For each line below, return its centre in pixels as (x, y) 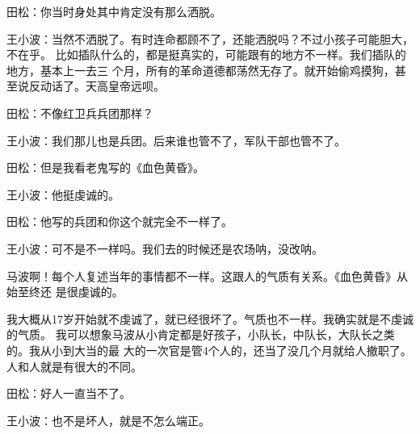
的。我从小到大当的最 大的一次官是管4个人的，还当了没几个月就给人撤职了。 (209, 350)
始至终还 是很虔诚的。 (65, 292)
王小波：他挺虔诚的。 (63, 194)
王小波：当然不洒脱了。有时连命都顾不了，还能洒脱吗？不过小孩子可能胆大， (210, 38)
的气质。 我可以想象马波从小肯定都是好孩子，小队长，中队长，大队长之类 (201, 334)
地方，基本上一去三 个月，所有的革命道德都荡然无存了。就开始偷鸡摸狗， (201, 70)
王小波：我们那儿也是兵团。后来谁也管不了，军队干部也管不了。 (176, 140)
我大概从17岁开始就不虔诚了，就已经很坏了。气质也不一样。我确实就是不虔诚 (210, 318)
